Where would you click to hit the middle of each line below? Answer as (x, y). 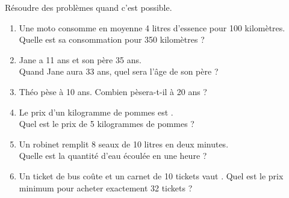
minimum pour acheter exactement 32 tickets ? (106, 187)
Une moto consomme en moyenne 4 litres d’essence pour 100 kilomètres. (152, 27)
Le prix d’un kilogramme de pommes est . (96, 112)
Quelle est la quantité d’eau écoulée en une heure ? (113, 156)
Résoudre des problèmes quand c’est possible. (89, 7)
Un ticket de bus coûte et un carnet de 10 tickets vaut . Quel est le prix (151, 175)
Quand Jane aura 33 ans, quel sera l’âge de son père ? (119, 71)
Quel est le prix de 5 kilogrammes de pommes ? (107, 124)
